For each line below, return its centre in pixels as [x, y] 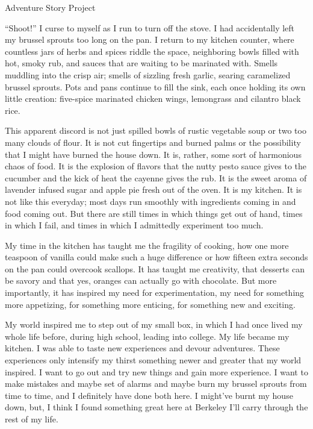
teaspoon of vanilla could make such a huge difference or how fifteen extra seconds [156, 257]
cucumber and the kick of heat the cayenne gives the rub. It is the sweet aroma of [156, 177]
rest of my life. [32, 419]
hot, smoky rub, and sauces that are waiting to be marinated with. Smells [141, 63]
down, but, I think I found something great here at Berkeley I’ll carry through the [156, 407]
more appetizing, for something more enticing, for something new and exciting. [150, 304]
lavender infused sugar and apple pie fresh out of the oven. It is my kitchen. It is [153, 189]
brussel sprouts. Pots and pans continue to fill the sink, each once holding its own [155, 86]
